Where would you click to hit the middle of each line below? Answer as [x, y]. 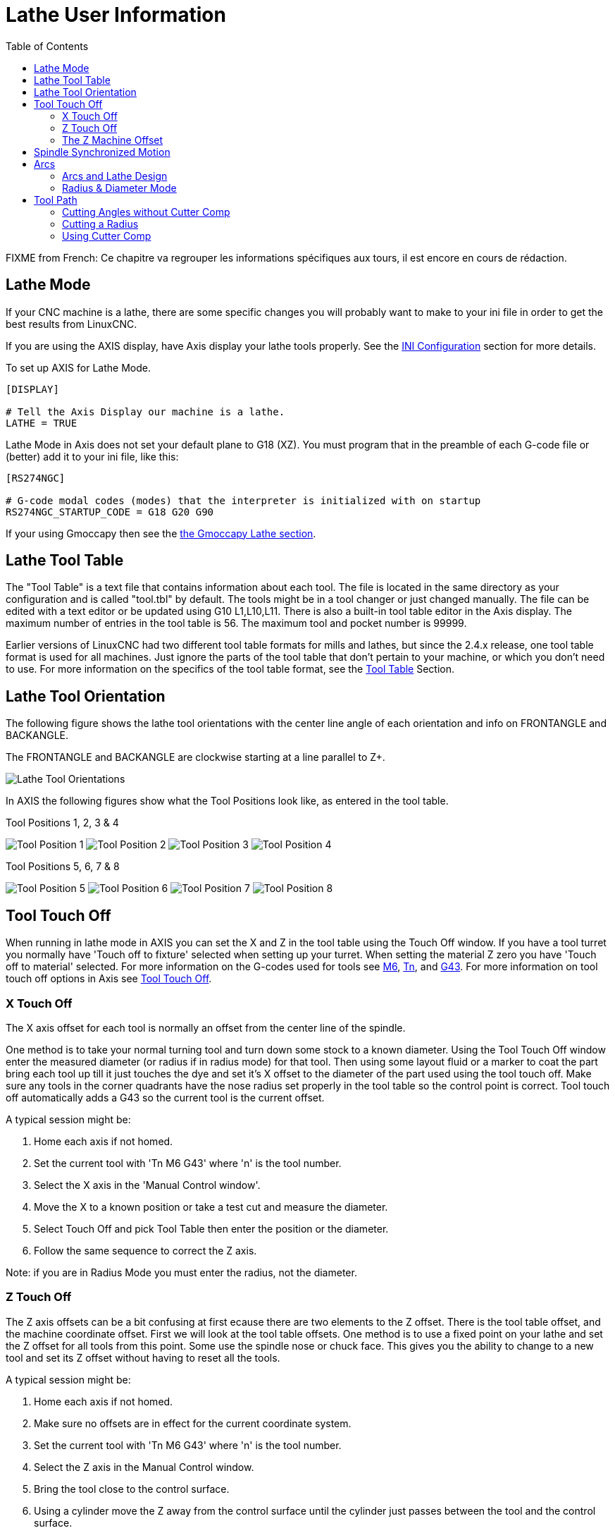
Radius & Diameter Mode [119, 188]
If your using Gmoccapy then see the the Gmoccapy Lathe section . [161, 533]
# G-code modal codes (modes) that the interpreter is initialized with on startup [243, 500]
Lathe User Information [116, 15]
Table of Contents [47, 46]
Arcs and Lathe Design [115, 176]
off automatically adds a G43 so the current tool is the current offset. [165, 1097]
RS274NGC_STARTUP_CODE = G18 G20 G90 [110, 512]
